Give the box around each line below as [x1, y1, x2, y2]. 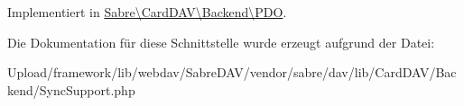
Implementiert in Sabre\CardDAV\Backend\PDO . [7, 3, 287, 21]
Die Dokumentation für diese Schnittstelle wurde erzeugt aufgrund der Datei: [7, 32, 435, 51]
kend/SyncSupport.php [7, 80, 135, 99]
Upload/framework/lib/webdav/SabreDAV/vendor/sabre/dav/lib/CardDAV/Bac [7, 63, 457, 82]
